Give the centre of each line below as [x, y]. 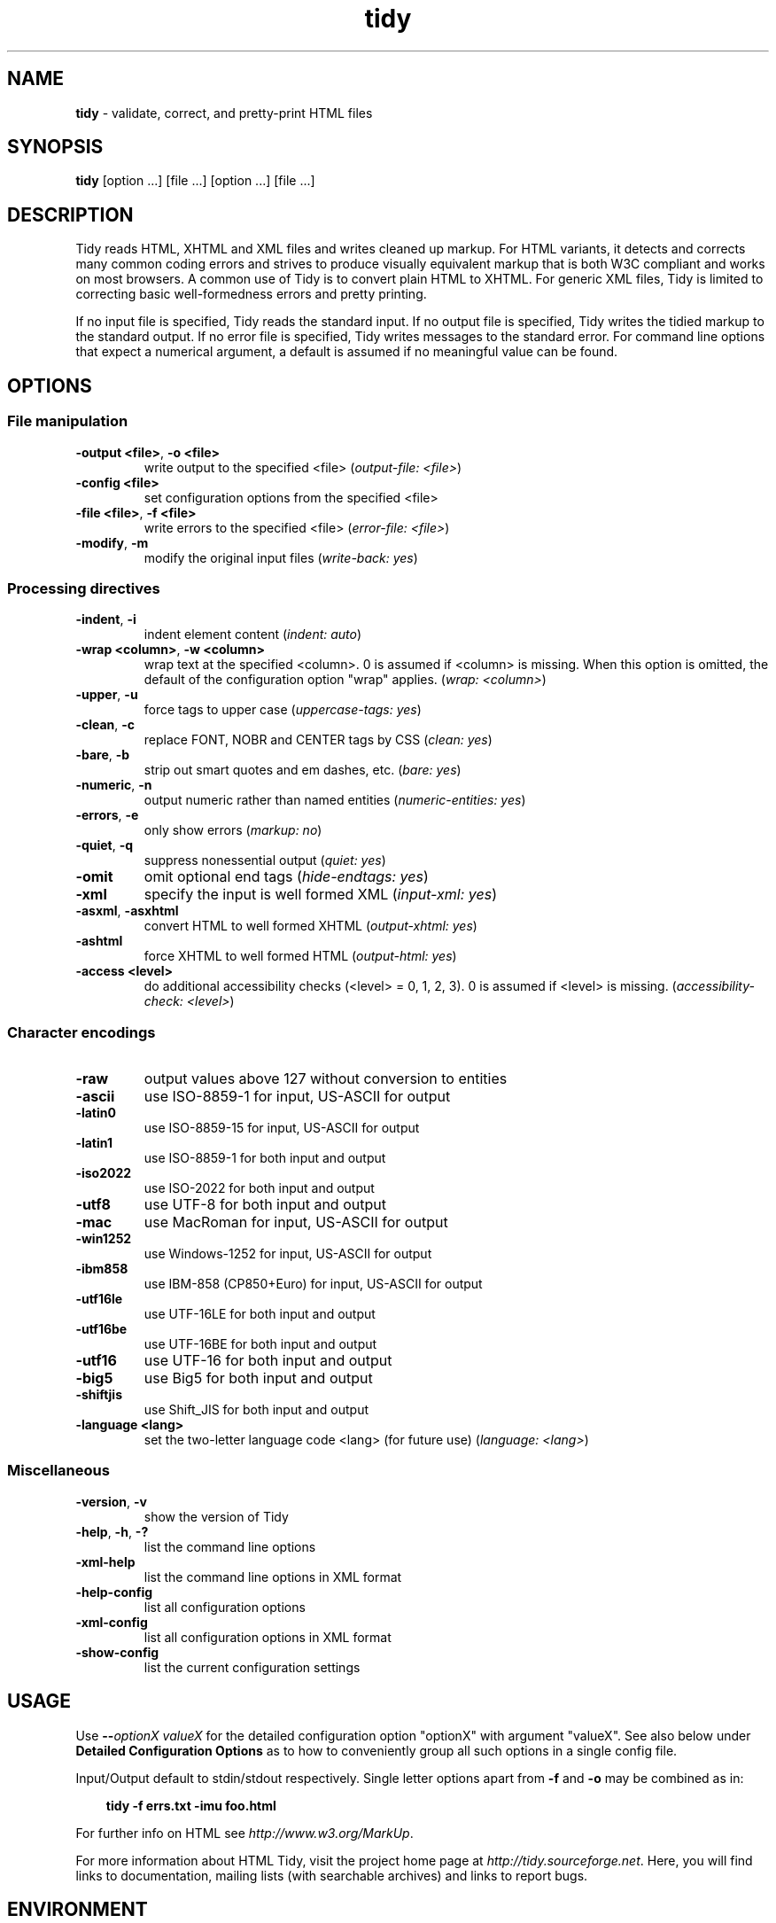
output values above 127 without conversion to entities [326, 1078]
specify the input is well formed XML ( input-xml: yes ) [321, 895]
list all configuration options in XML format [268, 1637]
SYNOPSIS [55, 147]
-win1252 [104, 1238]
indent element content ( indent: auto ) [253, 635]
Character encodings [81, 1032]
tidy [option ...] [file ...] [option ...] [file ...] [195, 181]
